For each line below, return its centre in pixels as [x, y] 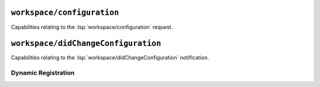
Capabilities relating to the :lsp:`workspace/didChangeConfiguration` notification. [110, 58]
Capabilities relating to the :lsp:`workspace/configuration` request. [92, 27]
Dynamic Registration [43, 73]
